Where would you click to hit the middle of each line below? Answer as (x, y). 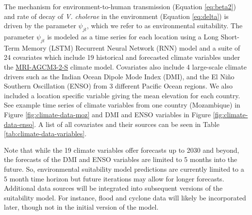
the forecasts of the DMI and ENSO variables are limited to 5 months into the (121, 159)
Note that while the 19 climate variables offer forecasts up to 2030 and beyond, (122, 150)
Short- (230, 36)
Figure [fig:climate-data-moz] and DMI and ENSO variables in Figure (108, 114)
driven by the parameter (40, 26)
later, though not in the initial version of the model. (81, 207)
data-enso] (19, 124)
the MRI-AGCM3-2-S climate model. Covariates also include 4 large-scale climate (125, 66)
